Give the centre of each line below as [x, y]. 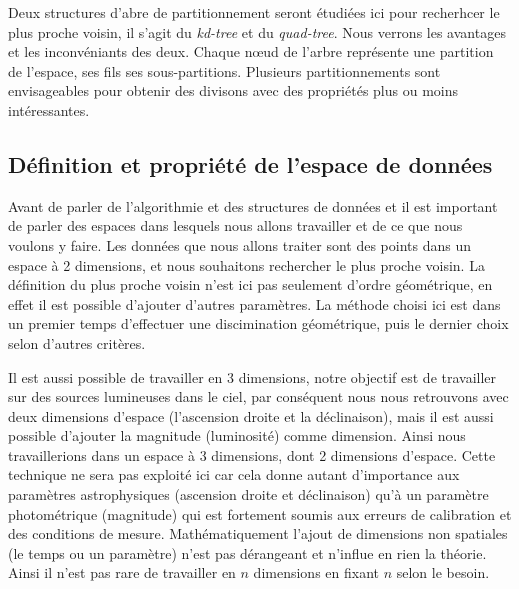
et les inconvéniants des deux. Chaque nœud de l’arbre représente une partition [251, 51]
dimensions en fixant [316, 572]
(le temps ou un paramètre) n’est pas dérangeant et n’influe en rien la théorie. [247, 552]
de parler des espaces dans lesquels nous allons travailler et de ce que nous [235, 225]
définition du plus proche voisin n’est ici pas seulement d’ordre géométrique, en [250, 284]
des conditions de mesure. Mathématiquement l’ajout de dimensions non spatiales [258, 533]
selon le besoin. [443, 572]
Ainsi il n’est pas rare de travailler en [122, 572]
